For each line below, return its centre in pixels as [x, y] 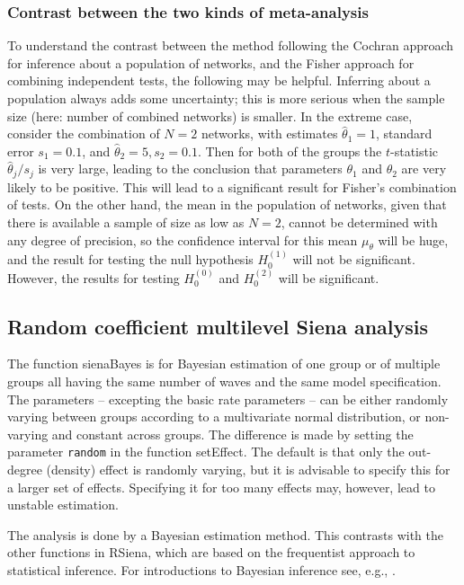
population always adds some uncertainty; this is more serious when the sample [226, 98]
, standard [404, 133]
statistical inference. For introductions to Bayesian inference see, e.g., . [201, 570]
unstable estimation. [63, 505]
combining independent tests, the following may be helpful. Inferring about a [219, 80]
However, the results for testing [94, 277]
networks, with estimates [269, 133]
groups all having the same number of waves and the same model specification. [224, 381]
